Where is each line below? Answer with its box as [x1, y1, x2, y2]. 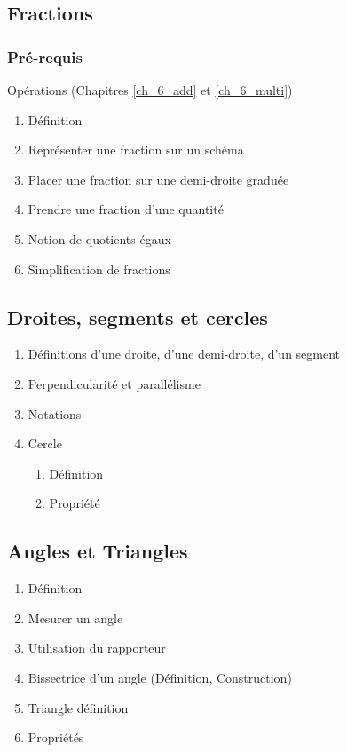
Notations [28, 404, 82, 423]
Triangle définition [28, 698, 129, 716]
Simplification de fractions [28, 259, 170, 278]
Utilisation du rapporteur [28, 638, 166, 657]
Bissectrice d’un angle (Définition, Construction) [28, 668, 292, 686]
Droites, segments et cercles [7, 303, 268, 330]
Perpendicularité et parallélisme [28, 374, 201, 392]
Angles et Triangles [7, 537, 188, 565]
